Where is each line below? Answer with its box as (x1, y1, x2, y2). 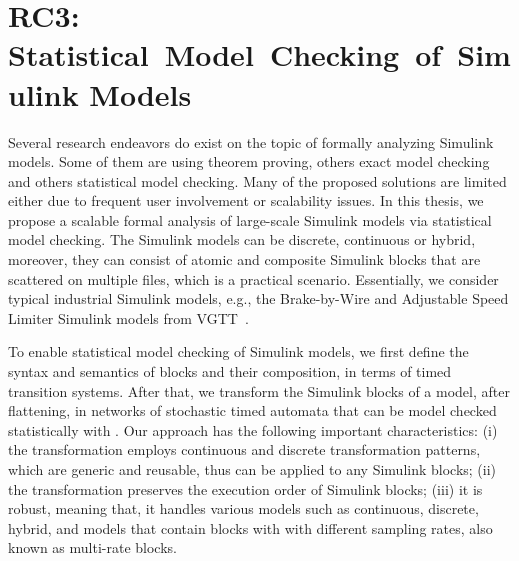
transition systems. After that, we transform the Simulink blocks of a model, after (8, 380, 510, 401)
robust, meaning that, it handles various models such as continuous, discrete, (8, 498, 479, 519)
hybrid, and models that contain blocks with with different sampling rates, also (8, 517, 493, 538)
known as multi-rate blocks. (8, 537, 177, 558)
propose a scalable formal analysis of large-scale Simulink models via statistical (8, 209, 492, 230)
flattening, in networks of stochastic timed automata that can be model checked (8, 400, 497, 421)
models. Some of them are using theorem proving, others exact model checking (8, 151, 490, 172)
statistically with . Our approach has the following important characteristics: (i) (8, 419, 498, 440)
